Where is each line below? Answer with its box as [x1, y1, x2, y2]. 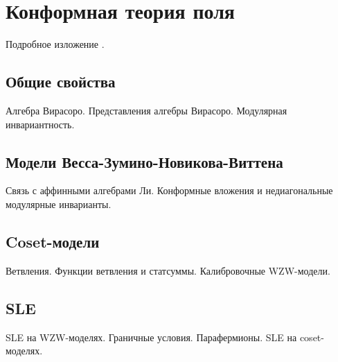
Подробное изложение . [6, 37, 105, 51]
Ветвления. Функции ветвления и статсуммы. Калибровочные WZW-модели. [6, 263, 330, 277]
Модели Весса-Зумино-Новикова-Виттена [6, 150, 283, 172]
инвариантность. [6, 117, 75, 131]
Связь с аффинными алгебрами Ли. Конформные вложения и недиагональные [6, 183, 333, 198]
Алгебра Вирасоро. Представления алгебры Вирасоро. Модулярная [6, 103, 287, 117]
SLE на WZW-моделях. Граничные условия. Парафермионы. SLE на [6, 329, 297, 344]
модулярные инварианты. [6, 196, 112, 211]
